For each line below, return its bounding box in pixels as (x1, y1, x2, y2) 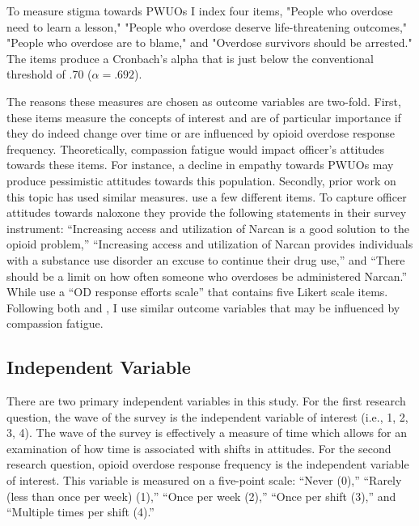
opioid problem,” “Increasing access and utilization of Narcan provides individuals (6, 235, 413, 252)
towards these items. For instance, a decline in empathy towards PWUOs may (6, 156, 394, 173)
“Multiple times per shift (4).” (6, 503, 154, 520)
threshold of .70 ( (6, 66, 92, 83)
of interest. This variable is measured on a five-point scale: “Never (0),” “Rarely (6, 472, 402, 489)
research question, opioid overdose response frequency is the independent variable (6, 456, 409, 473)
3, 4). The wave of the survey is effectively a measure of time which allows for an (6, 424, 407, 441)
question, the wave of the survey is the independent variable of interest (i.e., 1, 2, (6, 408, 408, 425)
